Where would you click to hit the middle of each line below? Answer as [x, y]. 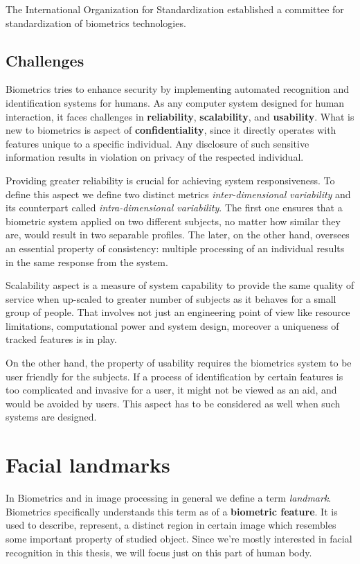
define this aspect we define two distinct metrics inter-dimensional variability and [178, 194]
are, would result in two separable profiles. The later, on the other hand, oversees [178, 235]
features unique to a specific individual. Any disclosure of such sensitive [157, 143]
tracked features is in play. [61, 339]
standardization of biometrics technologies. [96, 23]
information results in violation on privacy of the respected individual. [155, 157]
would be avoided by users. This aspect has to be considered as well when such [173, 403]
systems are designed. [51, 417]
